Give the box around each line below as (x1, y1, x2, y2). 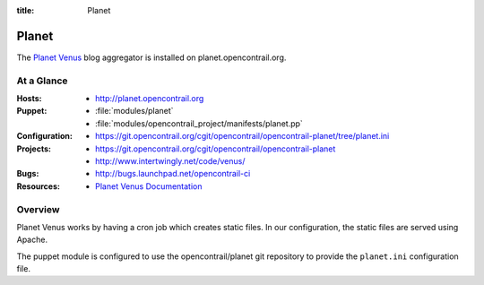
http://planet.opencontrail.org (95, 93, 204, 104)
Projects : (16, 143, 51, 154)
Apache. (16, 234, 48, 246)
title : (16, 5, 35, 15)
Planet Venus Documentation (95, 180, 203, 192)
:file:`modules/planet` (95, 106, 174, 117)
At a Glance (16, 74, 68, 87)
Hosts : (16, 93, 42, 104)
